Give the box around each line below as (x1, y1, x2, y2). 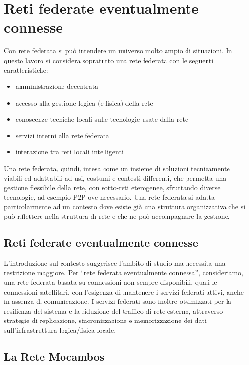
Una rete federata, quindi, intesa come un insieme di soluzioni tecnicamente (4, 163, 230, 173)
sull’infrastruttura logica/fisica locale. (4, 324, 116, 335)
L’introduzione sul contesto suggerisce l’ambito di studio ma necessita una (4, 258, 226, 268)
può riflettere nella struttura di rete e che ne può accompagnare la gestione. (4, 211, 230, 221)
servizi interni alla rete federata (15, 130, 109, 140)
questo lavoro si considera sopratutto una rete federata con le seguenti (4, 55, 214, 65)
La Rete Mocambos (4, 348, 104, 364)
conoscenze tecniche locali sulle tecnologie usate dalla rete (15, 114, 188, 124)
